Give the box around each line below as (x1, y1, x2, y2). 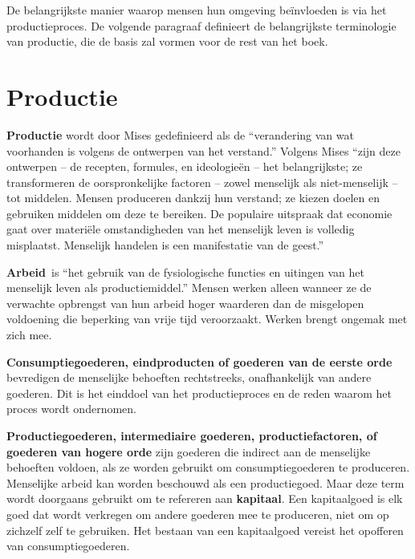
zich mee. (6, 326, 52, 343)
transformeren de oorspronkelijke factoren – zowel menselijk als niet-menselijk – (6, 173, 398, 190)
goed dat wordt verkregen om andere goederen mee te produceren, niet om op (6, 505, 389, 522)
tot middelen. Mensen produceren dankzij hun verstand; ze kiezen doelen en (6, 189, 380, 206)
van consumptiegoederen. (6, 537, 130, 554)
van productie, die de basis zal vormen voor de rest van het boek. (6, 33, 328, 50)
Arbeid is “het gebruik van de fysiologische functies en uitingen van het (6, 263, 365, 280)
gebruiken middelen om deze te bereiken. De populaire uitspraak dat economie (6, 205, 393, 221)
